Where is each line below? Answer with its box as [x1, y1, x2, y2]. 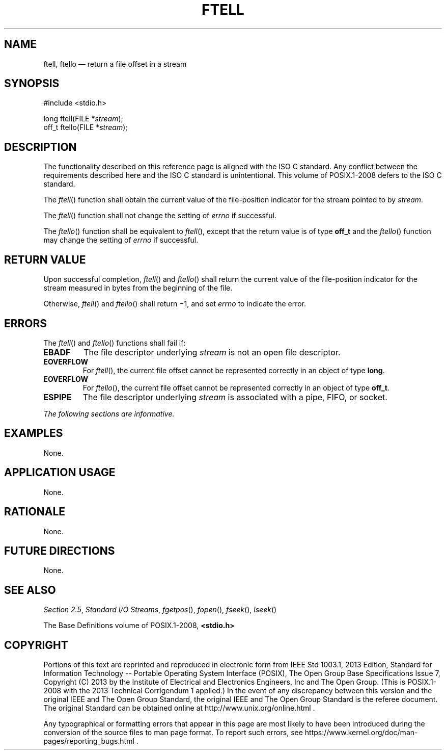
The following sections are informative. [43, 409, 175, 418]
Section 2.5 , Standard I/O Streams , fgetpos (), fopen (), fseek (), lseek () [43, 605, 277, 614]
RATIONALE [4, 505, 66, 518]
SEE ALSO [4, 583, 56, 596]
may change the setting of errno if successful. [43, 236, 199, 245]
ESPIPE [43, 392, 72, 402]
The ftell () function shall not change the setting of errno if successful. [43, 211, 276, 220]
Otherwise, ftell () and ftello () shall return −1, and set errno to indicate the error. [43, 299, 306, 308]
